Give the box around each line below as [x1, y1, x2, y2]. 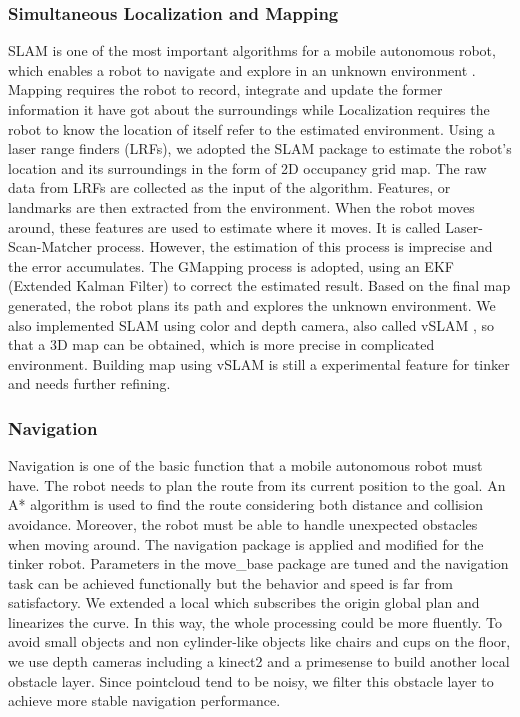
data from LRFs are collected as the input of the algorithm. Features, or [8, 177, 451, 198]
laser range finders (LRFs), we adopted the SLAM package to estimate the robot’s [8, 138, 512, 159]
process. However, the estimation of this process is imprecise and [96, 236, 493, 257]
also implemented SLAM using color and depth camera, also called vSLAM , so [8, 314, 495, 335]
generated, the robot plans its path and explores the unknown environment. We [8, 294, 496, 315]
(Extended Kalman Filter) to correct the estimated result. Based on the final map [8, 275, 511, 296]
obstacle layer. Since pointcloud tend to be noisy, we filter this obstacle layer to [8, 670, 494, 691]
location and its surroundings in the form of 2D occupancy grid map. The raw [8, 157, 487, 178]
